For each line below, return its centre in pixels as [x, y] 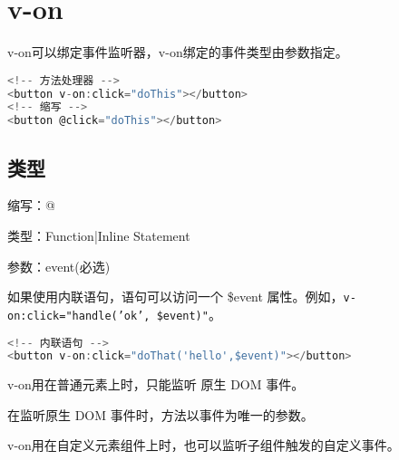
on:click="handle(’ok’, [79, 316]
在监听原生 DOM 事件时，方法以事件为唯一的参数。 [161, 414]
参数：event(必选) [59, 266]
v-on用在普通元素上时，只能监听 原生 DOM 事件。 [156, 384]
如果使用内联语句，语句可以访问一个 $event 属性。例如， [175, 297]
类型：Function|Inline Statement [99, 236]
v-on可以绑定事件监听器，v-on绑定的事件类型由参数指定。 [178, 52]
